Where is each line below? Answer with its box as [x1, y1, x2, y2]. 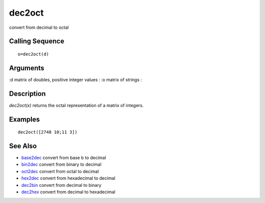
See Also [9, 142, 37, 150]
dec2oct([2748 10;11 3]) [18, 130, 78, 135]
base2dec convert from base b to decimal [21, 155, 106, 161]
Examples [9, 115, 40, 123]
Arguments [9, 64, 45, 72]
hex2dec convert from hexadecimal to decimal [21, 175, 115, 181]
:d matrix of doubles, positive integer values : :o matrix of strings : [9, 76, 142, 83]
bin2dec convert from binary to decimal [21, 161, 102, 167]
